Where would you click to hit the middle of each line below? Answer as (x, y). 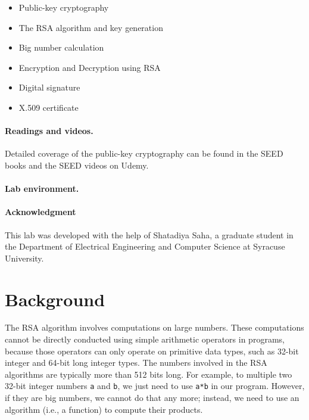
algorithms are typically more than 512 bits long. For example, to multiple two (149, 374)
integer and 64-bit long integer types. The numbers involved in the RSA (136, 363)
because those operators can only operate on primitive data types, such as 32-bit (152, 351)
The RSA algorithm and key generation (91, 27)
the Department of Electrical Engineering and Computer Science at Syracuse (145, 246)
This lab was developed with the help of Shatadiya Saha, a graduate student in (149, 234)
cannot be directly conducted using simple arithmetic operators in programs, (145, 339)
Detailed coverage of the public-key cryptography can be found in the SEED (144, 153)
